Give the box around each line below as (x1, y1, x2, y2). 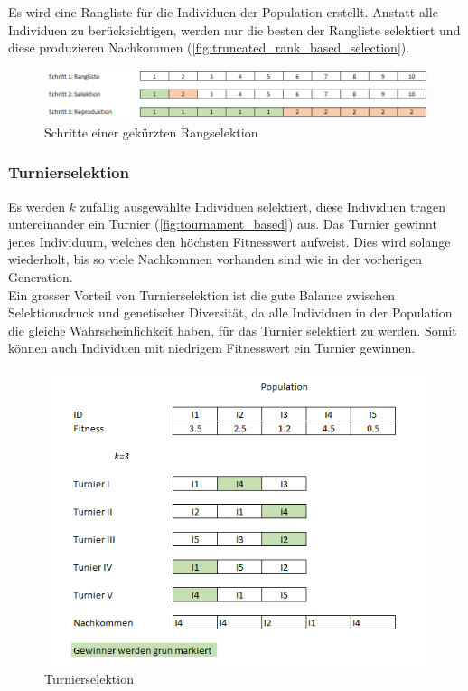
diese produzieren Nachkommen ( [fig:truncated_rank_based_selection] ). (8, 38, 410, 57)
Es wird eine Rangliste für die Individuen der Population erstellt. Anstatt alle (8, 3, 438, 21)
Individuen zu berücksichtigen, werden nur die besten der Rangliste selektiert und (8, 20, 461, 39)
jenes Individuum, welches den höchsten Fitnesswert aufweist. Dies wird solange (8, 232, 451, 251)
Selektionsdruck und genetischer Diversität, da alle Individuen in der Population (8, 303, 453, 322)
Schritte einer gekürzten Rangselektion (44, 122, 258, 141)
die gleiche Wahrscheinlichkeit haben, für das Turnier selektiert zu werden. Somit (8, 320, 457, 339)
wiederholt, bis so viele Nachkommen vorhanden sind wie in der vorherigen (8, 250, 423, 269)
